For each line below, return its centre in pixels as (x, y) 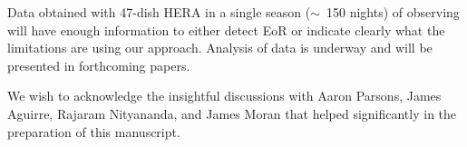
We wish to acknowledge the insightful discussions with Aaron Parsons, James (224, 96)
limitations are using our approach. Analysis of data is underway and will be (220, 48)
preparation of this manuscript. (94, 131)
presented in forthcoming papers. (99, 65)
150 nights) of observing (393, 12)
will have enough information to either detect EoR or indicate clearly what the (226, 29)
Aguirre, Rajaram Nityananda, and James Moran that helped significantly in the (232, 113)
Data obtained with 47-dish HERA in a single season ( (159, 12)
